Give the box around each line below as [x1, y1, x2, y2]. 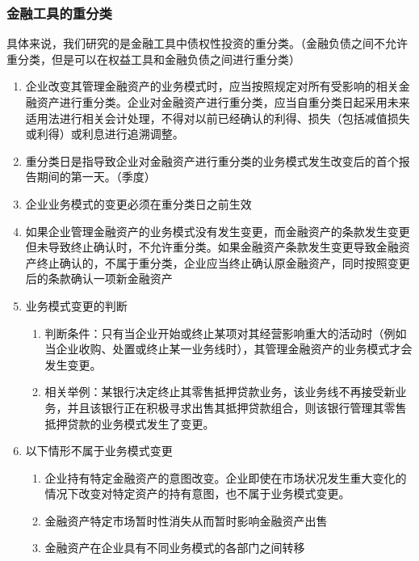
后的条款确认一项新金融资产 [25, 270, 173, 287]
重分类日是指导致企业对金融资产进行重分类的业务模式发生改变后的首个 [25, 152, 399, 169]
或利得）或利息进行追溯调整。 [25, 125, 184, 142]
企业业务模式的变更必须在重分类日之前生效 [25, 195, 252, 212]
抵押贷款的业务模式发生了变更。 [44, 415, 215, 432]
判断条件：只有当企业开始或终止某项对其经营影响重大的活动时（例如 [44, 324, 407, 341]
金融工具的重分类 [6, 2, 112, 23]
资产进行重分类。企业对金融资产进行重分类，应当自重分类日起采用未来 [36, 94, 410, 110]
